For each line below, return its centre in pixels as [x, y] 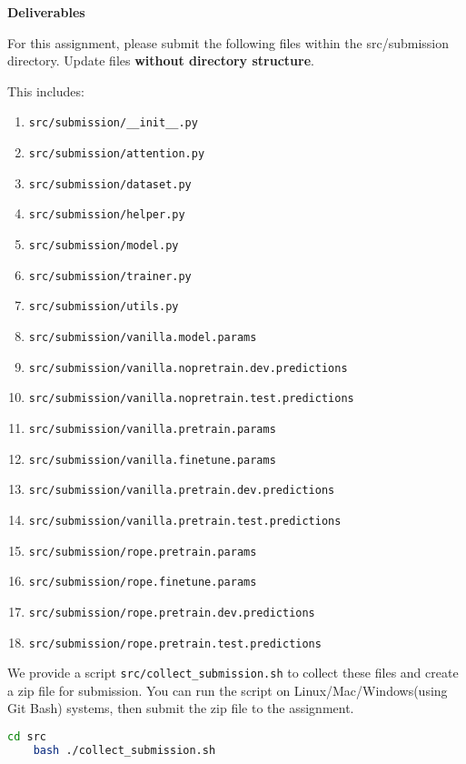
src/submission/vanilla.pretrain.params [152, 429]
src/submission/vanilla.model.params [143, 337]
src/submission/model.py [104, 246]
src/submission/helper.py [107, 215]
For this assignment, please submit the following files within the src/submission [228, 42]
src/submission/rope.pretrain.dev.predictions [172, 613]
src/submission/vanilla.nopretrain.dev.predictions [188, 368]
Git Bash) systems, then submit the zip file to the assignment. [181, 708]
